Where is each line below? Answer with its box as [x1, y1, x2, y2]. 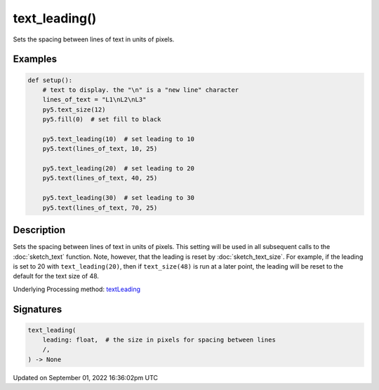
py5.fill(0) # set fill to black [42, 116, 161, 123]
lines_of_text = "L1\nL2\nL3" [42, 95, 147, 104]
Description [13, 224, 66, 236]
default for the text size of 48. [13, 272, 100, 281]
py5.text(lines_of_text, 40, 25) [42, 174, 158, 182]
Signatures [13, 303, 62, 315]
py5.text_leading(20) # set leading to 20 [42, 165, 194, 173]
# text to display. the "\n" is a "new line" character [42, 86, 239, 94]
